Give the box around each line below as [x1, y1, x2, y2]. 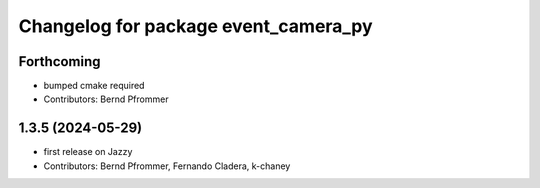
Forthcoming [18, 53, 101, 70]
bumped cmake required [43, 80, 145, 92]
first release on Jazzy [43, 146, 133, 158]
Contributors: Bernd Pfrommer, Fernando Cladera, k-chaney [43, 160, 291, 172]
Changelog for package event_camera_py [18, 15, 374, 37]
